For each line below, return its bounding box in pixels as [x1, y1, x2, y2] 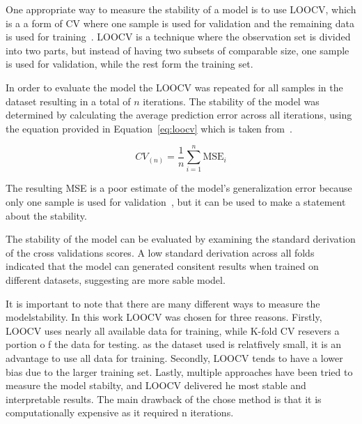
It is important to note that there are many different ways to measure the [6, 296, 320, 310]
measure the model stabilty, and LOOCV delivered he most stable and [6, 378, 306, 393]
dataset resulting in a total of [6, 93, 131, 108]
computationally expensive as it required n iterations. [6, 405, 234, 420]
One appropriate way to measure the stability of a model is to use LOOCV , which [6, 2, 356, 16]
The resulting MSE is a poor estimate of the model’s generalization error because [6, 181, 352, 195]
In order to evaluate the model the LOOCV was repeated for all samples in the [6, 79, 343, 94]
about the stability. [6, 208, 87, 222]
